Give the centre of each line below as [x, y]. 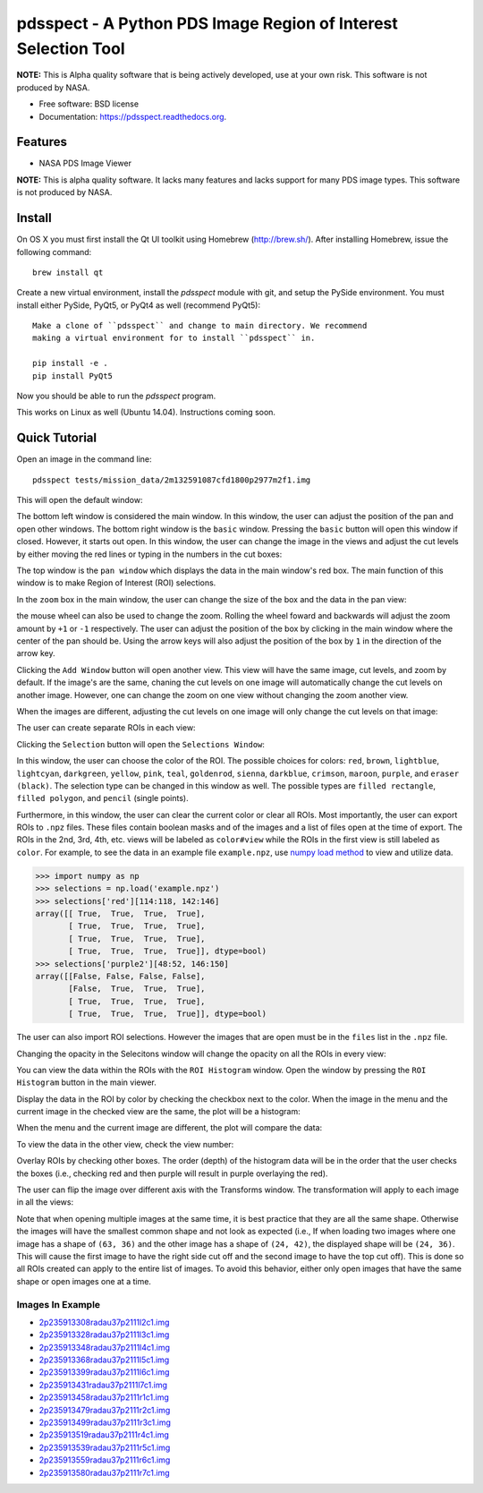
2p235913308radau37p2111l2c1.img [104, 1322]
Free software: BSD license [89, 104]
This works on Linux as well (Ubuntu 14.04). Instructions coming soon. [146, 413]
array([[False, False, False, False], [120, 976]
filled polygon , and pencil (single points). [102, 798]
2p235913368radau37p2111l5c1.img [104, 1360]
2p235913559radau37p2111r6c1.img [105, 1460]
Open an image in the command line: [84, 459]
